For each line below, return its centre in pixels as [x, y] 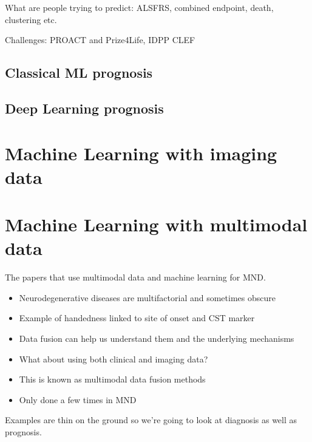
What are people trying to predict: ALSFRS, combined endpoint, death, [139, 7]
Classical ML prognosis [79, 73]
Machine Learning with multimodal [156, 224]
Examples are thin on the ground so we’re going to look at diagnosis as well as [151, 420]
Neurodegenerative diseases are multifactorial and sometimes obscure [147, 297]
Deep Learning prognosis [84, 108]
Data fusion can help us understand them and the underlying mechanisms [157, 338]
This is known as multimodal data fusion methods [112, 379]
